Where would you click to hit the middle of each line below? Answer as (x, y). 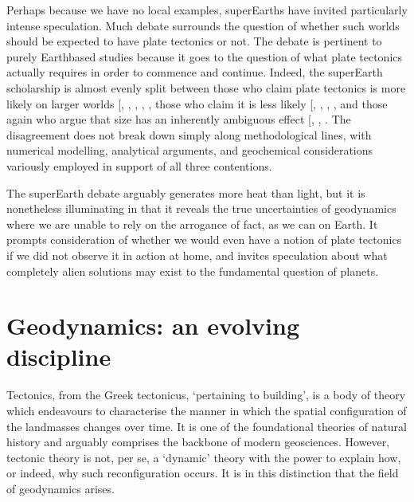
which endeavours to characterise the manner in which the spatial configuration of (207, 410)
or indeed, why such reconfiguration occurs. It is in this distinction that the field (203, 473)
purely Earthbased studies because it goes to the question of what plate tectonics (205, 56)
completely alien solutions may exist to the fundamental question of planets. (193, 271)
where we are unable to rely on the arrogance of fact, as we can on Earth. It (192, 224)
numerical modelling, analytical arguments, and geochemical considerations (190, 150)
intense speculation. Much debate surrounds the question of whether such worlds (203, 25)
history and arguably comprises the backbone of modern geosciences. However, (198, 442)
